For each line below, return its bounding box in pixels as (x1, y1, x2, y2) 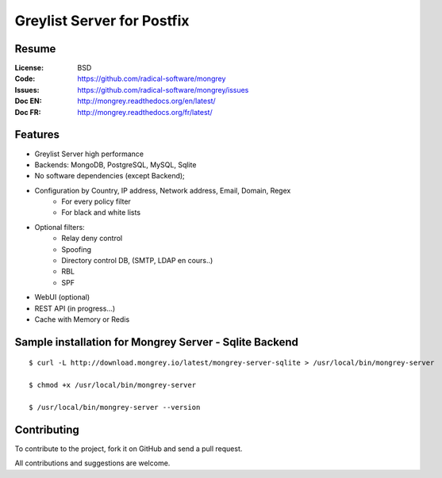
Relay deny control (61, 234, 123, 243)
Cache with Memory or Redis (34, 315, 130, 324)
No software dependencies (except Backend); (34, 171, 186, 181)
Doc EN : (14, 96, 43, 106)
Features (14, 128, 60, 142)
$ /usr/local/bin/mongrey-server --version (29, 403, 201, 411)
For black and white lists (61, 208, 141, 217)
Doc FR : (14, 107, 41, 117)
